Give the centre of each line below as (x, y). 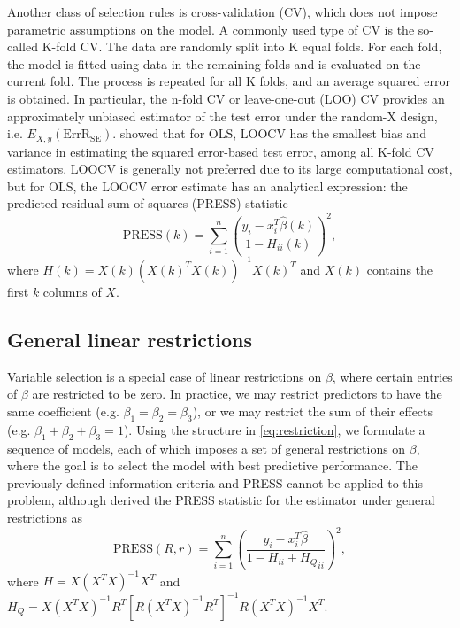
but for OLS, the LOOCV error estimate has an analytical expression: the (207, 186)
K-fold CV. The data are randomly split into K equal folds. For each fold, (242, 47)
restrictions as (45, 517)
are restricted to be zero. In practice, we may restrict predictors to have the (237, 394)
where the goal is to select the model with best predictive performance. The (212, 465)
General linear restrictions (130, 339)
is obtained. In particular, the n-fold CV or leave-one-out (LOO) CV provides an (226, 98)
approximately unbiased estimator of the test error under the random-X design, (222, 116)
